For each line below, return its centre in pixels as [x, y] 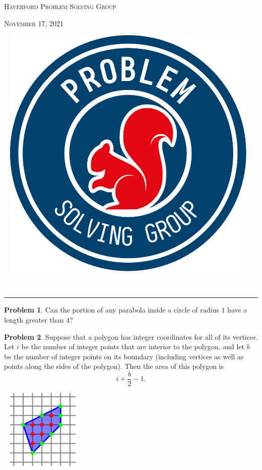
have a [237, 310]
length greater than [34, 319]
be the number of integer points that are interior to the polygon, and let [133, 346]
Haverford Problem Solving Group [60, 6]
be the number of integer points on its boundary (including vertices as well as [124, 356]
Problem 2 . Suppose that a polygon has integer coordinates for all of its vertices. [131, 336]
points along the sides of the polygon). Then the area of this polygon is [114, 366]
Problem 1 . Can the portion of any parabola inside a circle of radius [112, 310]
